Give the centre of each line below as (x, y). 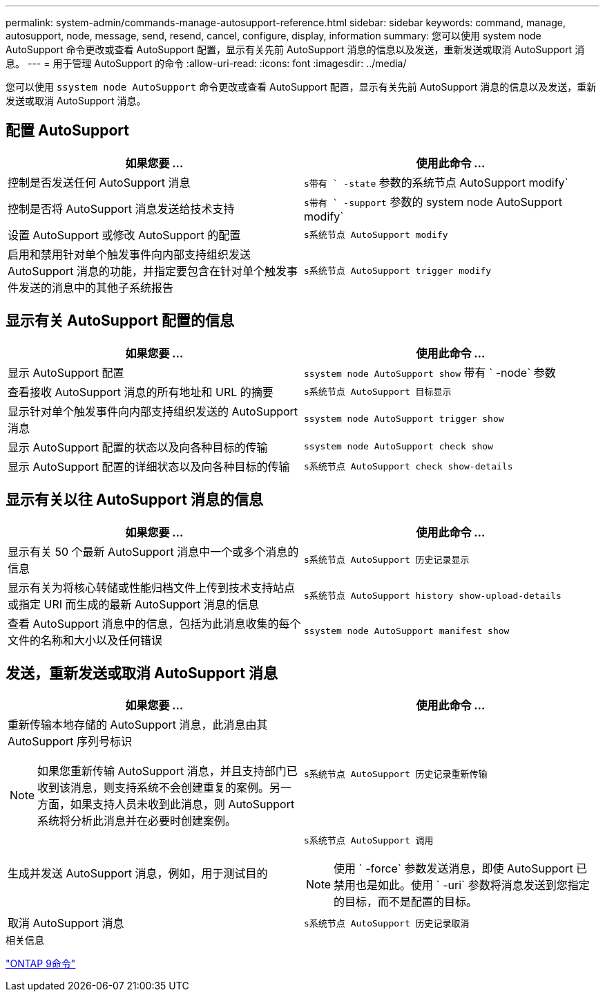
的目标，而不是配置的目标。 (406, 902)
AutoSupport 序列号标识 (70, 742)
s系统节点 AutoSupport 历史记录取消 (387, 923)
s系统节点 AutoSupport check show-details (409, 467)
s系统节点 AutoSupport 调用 (369, 841)
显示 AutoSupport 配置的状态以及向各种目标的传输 (138, 447)
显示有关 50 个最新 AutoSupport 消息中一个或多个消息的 (153, 551)
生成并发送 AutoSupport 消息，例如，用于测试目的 (138, 873)
